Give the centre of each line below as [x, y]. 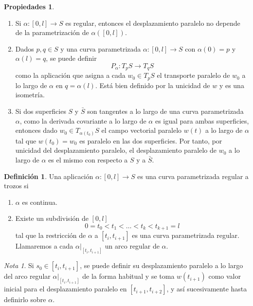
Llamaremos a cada [44, 246]
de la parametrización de [52, 32]
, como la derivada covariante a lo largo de [83, 120]
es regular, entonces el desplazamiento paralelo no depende [153, 23]
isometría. [30, 95]
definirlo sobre [25, 299]
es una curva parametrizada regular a [193, 176]
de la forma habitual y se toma [128, 276]
